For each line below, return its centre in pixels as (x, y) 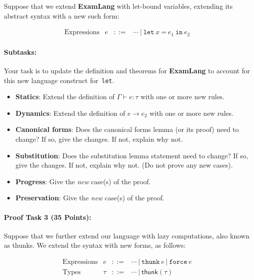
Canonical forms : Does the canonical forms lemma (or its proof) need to (127, 129)
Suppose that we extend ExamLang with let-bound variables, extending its (118, 6)
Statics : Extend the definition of (65, 97)
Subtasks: (20, 52)
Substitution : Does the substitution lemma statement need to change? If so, (132, 155)
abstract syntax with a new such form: (62, 15)
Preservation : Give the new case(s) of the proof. (90, 198)
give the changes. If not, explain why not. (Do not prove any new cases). (124, 165)
